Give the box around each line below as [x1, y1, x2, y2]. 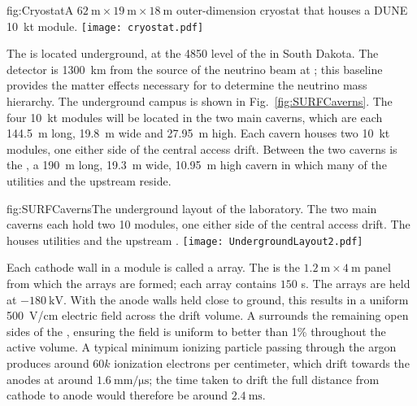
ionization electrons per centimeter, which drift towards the [114, 355, 410, 371]
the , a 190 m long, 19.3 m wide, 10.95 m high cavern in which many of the [7, 156, 387, 173]
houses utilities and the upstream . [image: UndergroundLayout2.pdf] [7, 231, 363, 248]
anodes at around [7, 370, 93, 387]
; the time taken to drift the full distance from [149, 370, 380, 387]
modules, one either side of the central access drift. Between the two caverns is [7, 140, 397, 157]
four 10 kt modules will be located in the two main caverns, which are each [7, 108, 383, 125]
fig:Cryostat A [7, 2, 74, 18]
